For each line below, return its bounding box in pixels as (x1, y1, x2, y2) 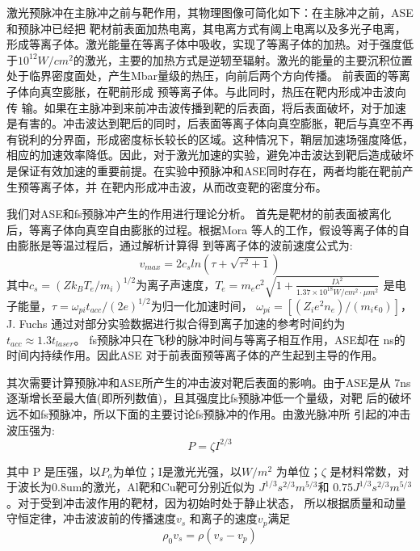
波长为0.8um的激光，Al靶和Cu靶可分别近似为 (17, 478, 255, 495)
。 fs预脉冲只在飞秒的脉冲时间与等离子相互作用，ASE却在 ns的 (73, 330, 405, 347)
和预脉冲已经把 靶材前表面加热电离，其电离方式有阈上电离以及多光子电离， (6, 19, 406, 36)
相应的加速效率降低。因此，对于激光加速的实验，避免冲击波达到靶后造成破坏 (6, 146, 414, 163)
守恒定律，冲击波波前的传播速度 (6, 510, 176, 527)
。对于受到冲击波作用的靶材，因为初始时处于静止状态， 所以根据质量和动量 (6, 494, 406, 511)
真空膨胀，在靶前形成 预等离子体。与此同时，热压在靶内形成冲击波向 (40, 82, 406, 99)
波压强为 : (6, 421, 55, 438)
